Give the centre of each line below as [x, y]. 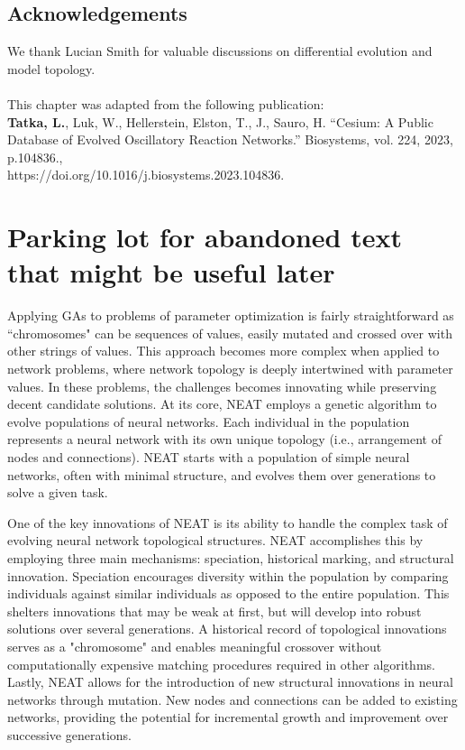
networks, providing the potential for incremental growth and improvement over [228, 717]
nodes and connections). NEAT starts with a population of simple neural [209, 457]
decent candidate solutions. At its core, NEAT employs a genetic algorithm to [222, 404]
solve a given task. [58, 492]
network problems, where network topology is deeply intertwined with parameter [230, 369]
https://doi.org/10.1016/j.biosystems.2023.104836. [146, 175]
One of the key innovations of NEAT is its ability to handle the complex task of [228, 522]
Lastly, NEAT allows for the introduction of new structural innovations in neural [230, 682]
